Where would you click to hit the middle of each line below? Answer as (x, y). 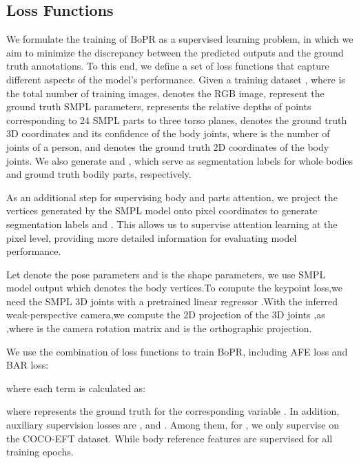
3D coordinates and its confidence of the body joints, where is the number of (168, 133)
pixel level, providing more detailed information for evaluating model (152, 237)
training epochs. (40, 452)
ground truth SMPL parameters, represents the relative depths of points (159, 106)
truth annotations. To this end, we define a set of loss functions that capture (168, 66)
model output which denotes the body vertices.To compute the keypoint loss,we (174, 288)
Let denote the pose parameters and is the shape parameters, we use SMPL (166, 274)
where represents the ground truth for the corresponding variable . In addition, (173, 411)
